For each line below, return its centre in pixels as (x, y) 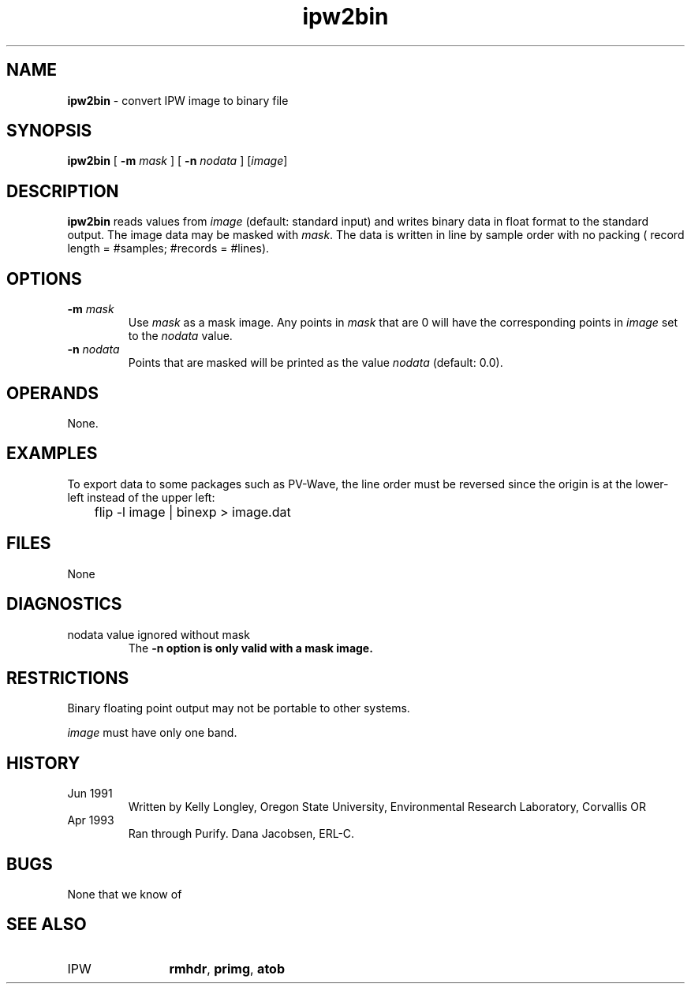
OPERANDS (52, 393)
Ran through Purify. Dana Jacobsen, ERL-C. (241, 834)
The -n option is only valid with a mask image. (250, 648)
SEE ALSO (47, 925)
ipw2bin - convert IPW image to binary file (178, 100)
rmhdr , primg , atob (227, 968)
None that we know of (125, 895)
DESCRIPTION (63, 191)
